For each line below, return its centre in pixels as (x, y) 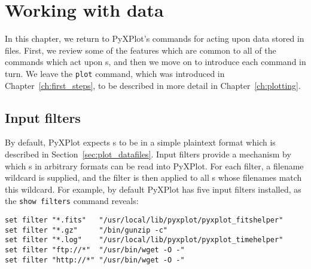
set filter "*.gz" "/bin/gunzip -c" (86, 230)
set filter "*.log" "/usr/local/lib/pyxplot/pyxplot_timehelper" (144, 240)
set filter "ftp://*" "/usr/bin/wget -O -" (95, 250)
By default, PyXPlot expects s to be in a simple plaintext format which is (140, 142)
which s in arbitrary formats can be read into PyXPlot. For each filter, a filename (154, 166)
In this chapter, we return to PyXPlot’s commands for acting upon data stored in (155, 38)
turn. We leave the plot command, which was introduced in (115, 73)
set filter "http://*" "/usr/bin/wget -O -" (95, 260)
